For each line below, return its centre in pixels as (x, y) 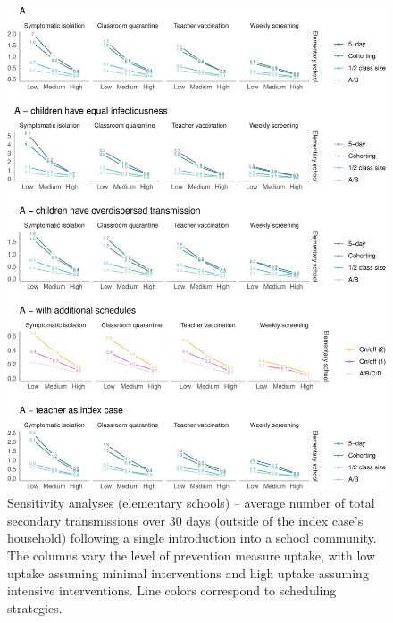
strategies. (35, 607)
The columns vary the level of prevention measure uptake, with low (192, 556)
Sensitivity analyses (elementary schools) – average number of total (191, 503)
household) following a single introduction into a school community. (192, 538)
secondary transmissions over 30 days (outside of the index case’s (185, 520)
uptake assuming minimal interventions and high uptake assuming (188, 572)
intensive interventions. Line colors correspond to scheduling (172, 590)
